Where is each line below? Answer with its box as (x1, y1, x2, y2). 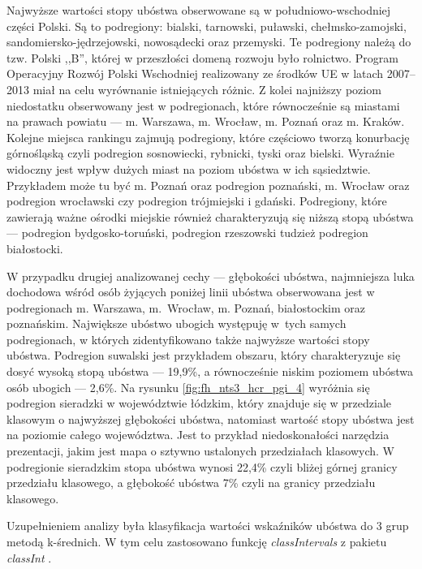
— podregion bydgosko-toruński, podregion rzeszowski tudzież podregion (6, 224, 368, 241)
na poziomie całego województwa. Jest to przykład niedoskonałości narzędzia (6, 426, 390, 443)
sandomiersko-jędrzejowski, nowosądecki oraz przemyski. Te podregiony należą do (6, 33, 411, 50)
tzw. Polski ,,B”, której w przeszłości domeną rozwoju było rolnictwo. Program (6, 49, 398, 66)
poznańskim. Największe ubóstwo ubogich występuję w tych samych (6, 315, 347, 332)
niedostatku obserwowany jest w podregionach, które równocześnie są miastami (6, 97, 400, 114)
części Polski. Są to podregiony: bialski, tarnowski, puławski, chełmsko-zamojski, (6, 17, 407, 34)
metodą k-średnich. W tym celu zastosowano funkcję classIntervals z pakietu (6, 533, 387, 550)
